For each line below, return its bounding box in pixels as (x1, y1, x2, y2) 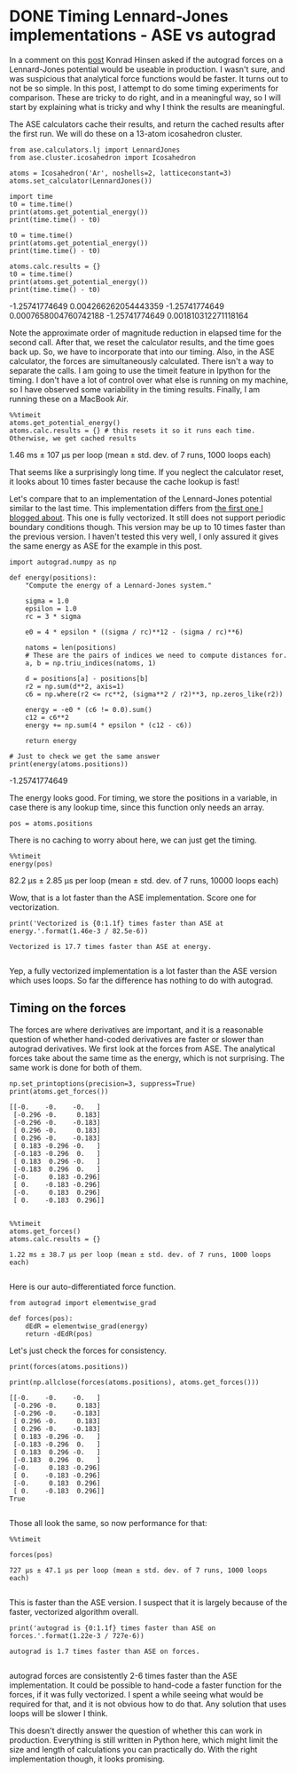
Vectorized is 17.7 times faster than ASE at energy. (9, 942, 213, 951)
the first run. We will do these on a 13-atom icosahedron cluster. (9, 128, 243, 139)
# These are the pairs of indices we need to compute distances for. (25, 651, 288, 660)
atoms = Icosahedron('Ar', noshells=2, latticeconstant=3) (9, 169, 232, 178)
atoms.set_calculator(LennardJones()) (9, 176, 152, 186)
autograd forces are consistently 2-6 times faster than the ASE (9, 1670, 238, 1681)
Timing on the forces (9, 1001, 127, 1016)
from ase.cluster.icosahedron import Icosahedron (9, 153, 197, 162)
